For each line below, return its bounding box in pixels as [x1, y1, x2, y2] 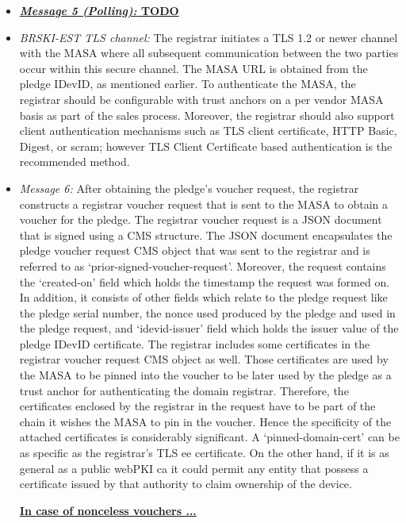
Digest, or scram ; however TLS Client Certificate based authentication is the [19, 137, 393, 154]
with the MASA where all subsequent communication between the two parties [19, 44, 399, 61]
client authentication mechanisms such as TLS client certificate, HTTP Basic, [19, 122, 397, 139]
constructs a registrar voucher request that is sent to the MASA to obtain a [19, 195, 389, 212]
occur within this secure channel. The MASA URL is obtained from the [19, 60, 368, 76]
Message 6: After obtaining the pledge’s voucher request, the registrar [19, 179, 359, 196]
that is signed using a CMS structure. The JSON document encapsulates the [19, 226, 393, 243]
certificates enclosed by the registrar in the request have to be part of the [19, 398, 376, 414]
